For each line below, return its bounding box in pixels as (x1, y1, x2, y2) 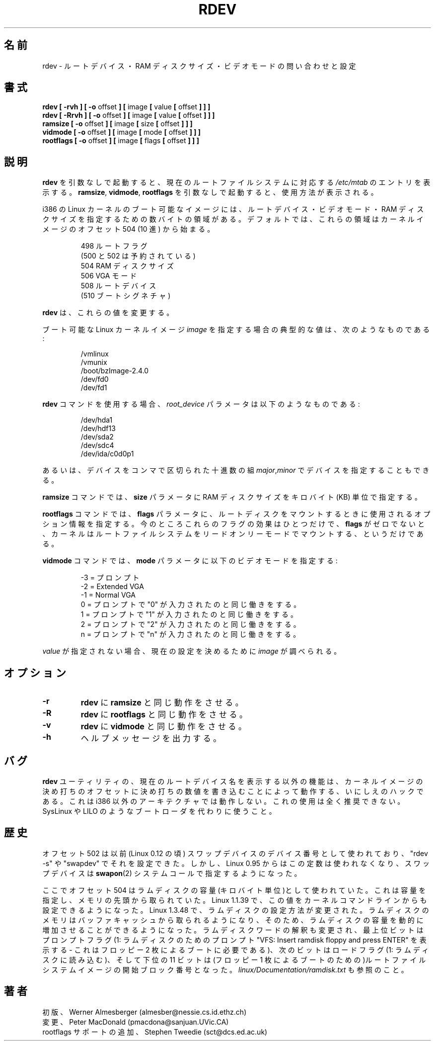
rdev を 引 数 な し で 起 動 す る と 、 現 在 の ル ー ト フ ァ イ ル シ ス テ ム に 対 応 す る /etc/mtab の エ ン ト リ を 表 (42, 178, 431, 187)
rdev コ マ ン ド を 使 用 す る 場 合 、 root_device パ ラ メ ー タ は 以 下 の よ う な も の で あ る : (42, 400, 360, 409)
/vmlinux (80, 349, 109, 358)
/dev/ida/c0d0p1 (80, 449, 134, 458)
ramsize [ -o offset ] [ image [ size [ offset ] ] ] (42, 119, 193, 128)
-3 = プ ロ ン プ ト (80, 573, 140, 582)
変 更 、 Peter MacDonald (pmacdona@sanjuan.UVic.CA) (42, 1017, 229, 1026)
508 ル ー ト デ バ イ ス (80, 281, 156, 290)
